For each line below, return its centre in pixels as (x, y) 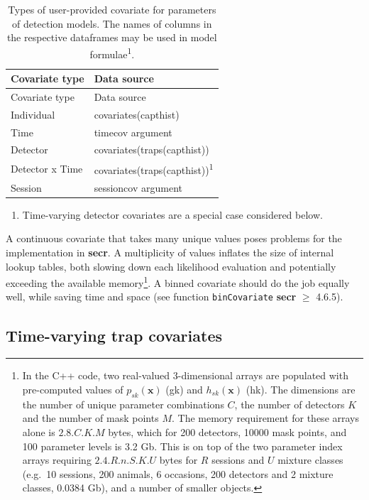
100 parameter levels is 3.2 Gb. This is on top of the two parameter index (182, 446)
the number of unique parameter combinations (123, 404)
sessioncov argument (138, 187)
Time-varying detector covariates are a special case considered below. (172, 214)
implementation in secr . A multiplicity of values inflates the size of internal (170, 252)
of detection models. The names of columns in (112, 23)
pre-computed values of (73, 389)
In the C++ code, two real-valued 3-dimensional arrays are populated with (185, 375)
